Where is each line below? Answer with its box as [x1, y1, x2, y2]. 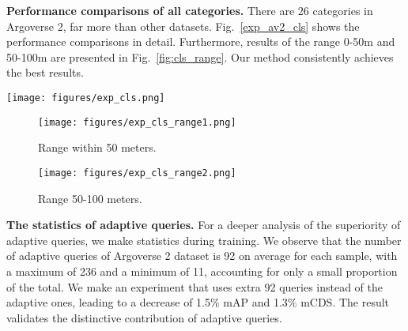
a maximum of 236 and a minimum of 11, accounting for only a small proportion [6, 262, 398, 279]
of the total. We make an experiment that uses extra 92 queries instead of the [6, 278, 383, 295]
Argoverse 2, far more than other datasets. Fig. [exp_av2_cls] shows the [6, 17, 360, 34]
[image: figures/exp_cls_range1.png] [38, 116, 236, 128]
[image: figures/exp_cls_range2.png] [38, 167, 236, 179]
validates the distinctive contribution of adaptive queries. [6, 309, 282, 325]
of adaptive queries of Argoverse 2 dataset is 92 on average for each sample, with [6, 247, 398, 264]
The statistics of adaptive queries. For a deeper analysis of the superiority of [6, 216, 401, 233]
